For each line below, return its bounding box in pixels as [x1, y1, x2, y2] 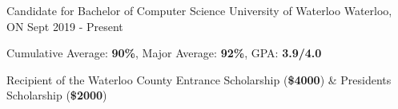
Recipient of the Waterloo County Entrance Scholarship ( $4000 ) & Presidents [6, 71, 392, 88]
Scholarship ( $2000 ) [6, 87, 107, 103]
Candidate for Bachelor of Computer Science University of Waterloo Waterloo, [6, 2, 392, 18]
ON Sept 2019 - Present [6, 18, 123, 34]
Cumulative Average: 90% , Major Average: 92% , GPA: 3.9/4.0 [6, 45, 322, 61]
